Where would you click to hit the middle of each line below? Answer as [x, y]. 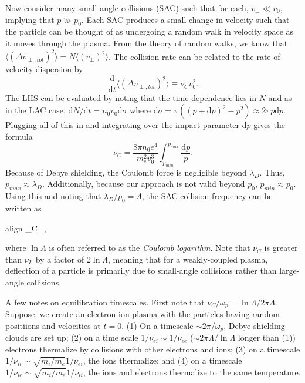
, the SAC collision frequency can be [207, 196]
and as [280, 97]
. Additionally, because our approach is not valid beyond [143, 184]
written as [23, 208]
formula [19, 136]
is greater [281, 248]
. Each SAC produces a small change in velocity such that [185, 19]
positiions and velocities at [53, 325]
